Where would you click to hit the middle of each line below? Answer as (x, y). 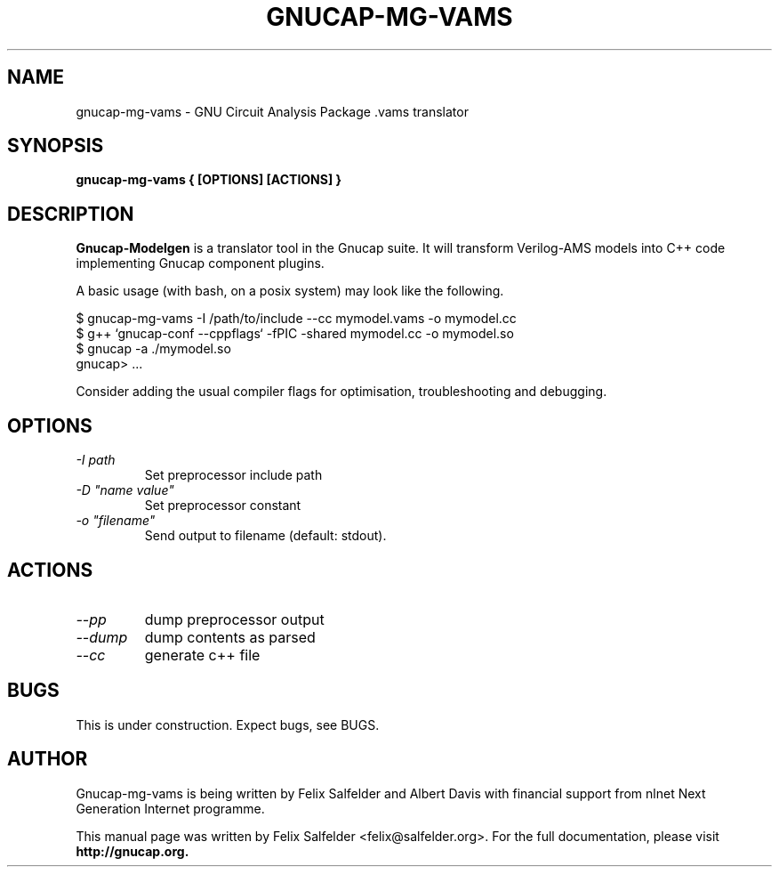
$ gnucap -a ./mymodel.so (153, 349)
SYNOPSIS (56, 146)
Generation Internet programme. (170, 808)
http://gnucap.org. (133, 851)
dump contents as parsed (230, 637)
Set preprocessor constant (223, 506)
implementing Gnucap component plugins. (200, 263)
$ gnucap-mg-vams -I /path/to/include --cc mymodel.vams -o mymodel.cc (296, 319)
